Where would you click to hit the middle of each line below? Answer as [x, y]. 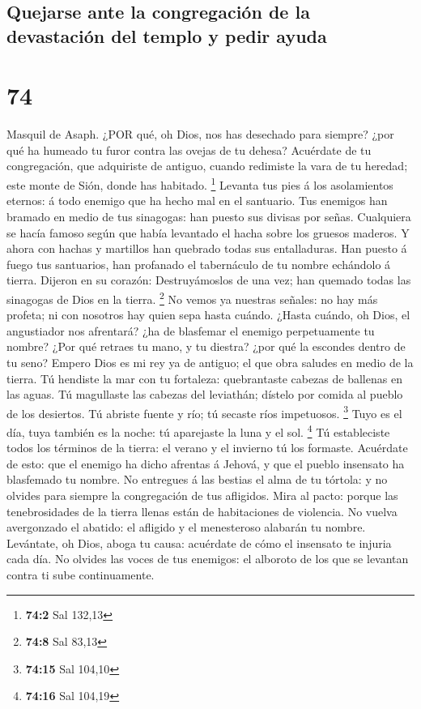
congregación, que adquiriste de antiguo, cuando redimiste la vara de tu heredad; [207, 166]
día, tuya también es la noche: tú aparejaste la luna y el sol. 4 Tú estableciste [198, 430]
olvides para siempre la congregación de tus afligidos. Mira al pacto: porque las [202, 495]
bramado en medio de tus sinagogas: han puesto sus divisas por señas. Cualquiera [209, 216]
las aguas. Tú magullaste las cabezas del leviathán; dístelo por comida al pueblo [205, 394]
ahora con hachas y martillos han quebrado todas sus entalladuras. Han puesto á [207, 248]
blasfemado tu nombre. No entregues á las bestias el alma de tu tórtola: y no [197, 479]
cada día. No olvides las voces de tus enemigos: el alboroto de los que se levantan [208, 559]
